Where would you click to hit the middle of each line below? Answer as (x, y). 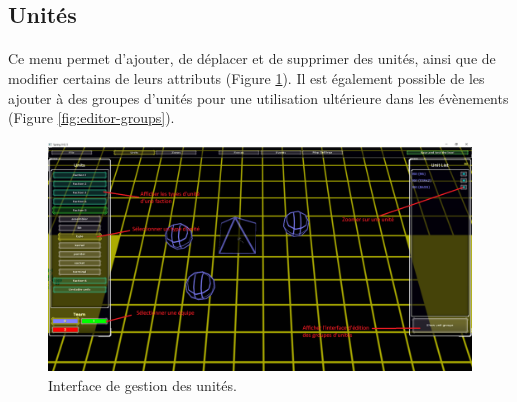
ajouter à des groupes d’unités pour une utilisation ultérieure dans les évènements (258, 97)
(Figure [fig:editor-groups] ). (91, 117)
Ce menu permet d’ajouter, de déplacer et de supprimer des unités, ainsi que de (252, 58)
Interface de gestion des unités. (142, 384)
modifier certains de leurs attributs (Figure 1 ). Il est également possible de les (246, 77)
